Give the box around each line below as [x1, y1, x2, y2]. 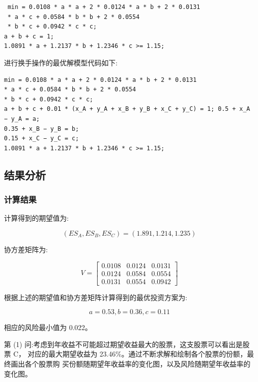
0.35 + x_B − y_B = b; [4, 125, 79, 132]
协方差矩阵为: [4, 244, 48, 254]
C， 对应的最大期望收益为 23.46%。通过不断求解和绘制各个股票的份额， [13, 349, 247, 359]
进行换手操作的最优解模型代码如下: [4, 57, 118, 67]
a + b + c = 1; [4, 32, 54, 40]
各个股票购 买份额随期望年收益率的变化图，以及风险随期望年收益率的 [24, 358, 251, 369]
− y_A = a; [4, 115, 40, 122]
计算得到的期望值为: [4, 213, 69, 223]
